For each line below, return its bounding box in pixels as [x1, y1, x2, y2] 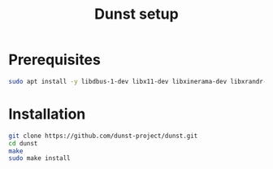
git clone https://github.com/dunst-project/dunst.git [8, 132, 198, 140]
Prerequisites [8, 50, 102, 69]
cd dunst [8, 139, 38, 147]
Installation [8, 105, 86, 123]
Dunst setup [94, 5, 179, 24]
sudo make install [8, 154, 71, 162]
